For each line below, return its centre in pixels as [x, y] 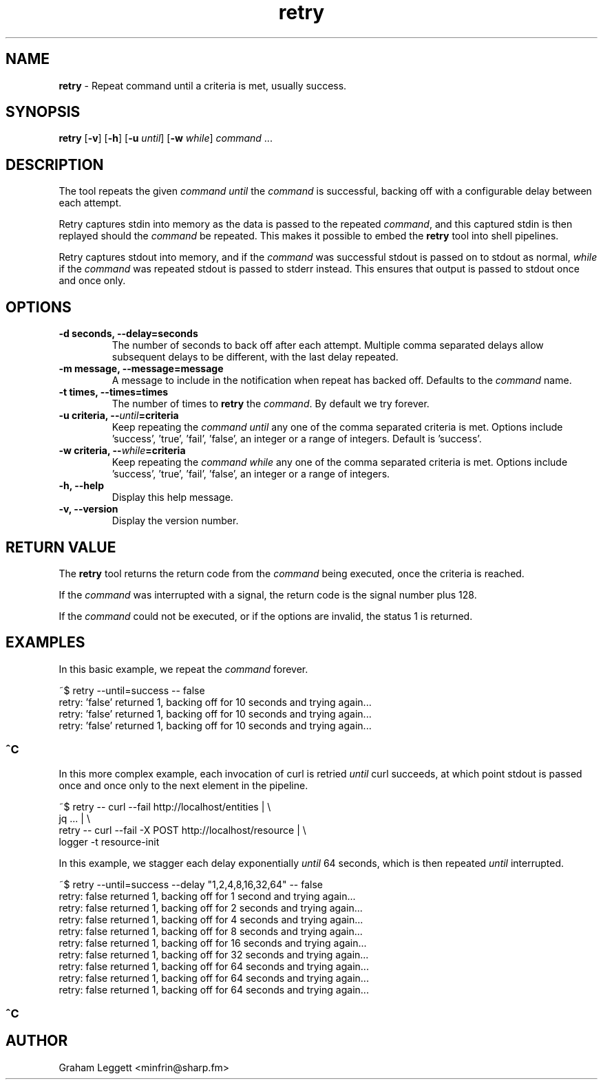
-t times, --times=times [114, 392]
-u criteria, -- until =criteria [119, 416]
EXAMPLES [45, 643]
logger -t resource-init [109, 841]
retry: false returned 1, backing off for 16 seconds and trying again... [213, 943]
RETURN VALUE [61, 547]
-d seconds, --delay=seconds [128, 334]
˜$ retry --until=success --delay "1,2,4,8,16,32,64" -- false [191, 884]
